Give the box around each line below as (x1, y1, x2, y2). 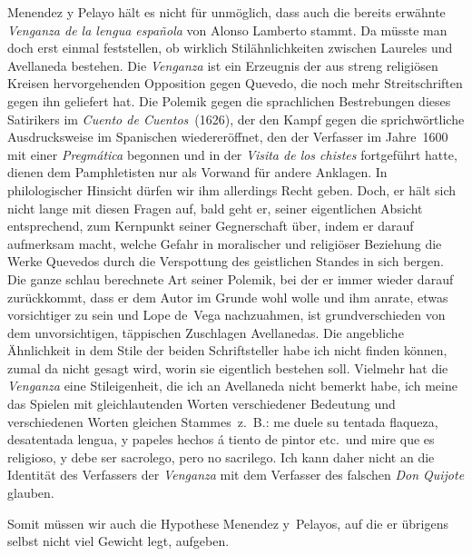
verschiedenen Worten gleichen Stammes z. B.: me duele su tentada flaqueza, (7, 412, 438, 431)
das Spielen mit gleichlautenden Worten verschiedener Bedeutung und (7, 394, 396, 413)
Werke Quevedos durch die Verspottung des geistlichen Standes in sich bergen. (7, 252, 444, 271)
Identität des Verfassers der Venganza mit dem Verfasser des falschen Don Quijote (7, 465, 465, 484)
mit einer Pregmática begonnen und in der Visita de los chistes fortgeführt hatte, (7, 144, 457, 164)
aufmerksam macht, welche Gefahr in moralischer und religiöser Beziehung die (7, 233, 442, 253)
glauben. (7, 483, 54, 502)
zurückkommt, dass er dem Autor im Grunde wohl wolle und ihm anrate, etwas (7, 287, 448, 306)
